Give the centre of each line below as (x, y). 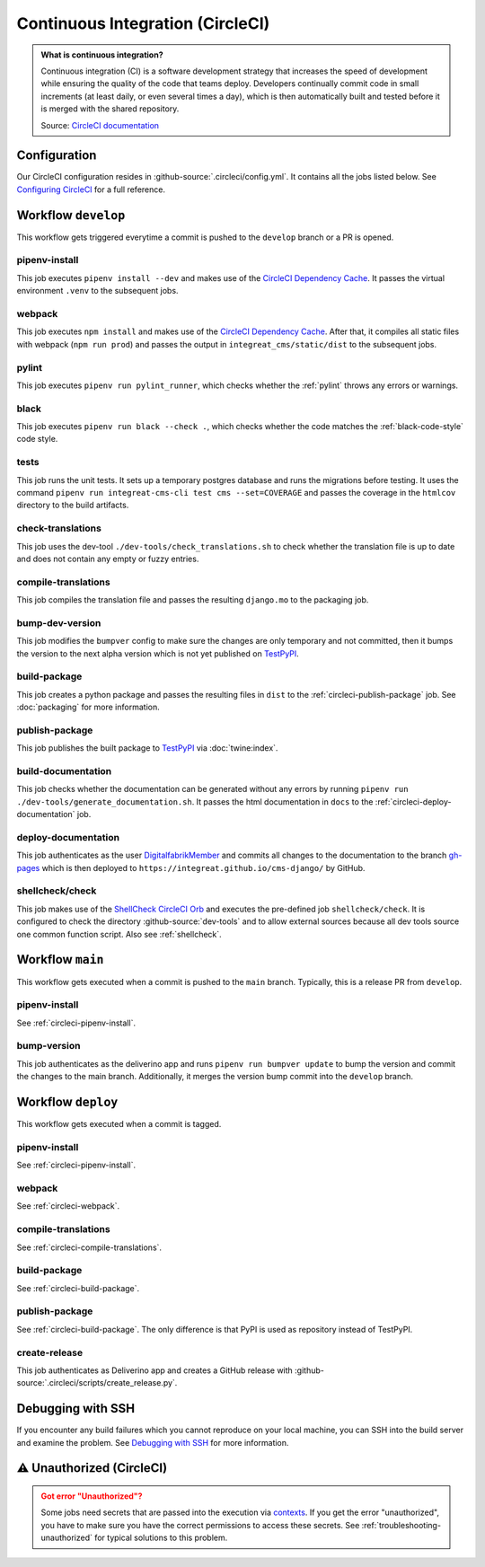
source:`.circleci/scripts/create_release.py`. (97, 1383)
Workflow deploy (67, 1102)
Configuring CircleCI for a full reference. (91, 189)
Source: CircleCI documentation (100, 125)
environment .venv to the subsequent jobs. (97, 291)
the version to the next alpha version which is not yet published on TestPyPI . (158, 653)
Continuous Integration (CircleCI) (143, 23)
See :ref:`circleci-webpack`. (68, 1206)
